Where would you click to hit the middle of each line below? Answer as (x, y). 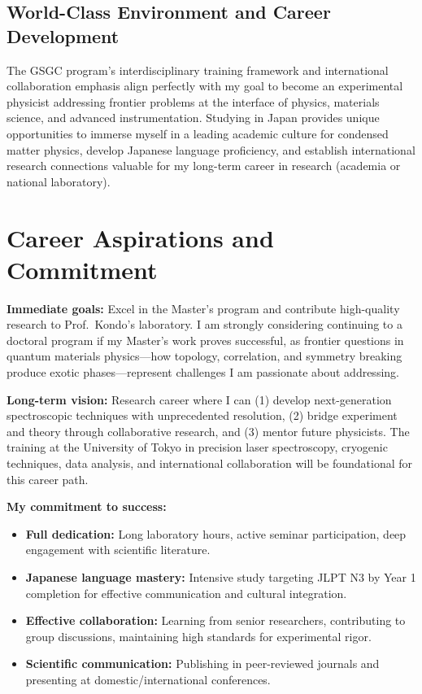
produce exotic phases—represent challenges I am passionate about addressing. (203, 372)
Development (63, 35)
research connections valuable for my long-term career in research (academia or (204, 166)
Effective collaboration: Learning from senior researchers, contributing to (215, 620)
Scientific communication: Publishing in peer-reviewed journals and (202, 663)
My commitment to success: (87, 506)
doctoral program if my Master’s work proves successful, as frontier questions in (205, 340)
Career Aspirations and (140, 237)
